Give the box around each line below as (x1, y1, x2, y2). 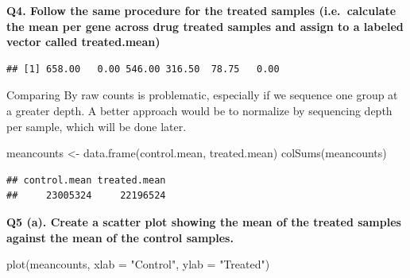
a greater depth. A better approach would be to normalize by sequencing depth (6, 102, 393, 118)
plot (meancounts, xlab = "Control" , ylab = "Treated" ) (6, 256, 270, 272)
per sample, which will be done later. (6, 118, 187, 134)
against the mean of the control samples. (6, 229, 234, 245)
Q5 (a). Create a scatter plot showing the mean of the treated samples (6, 213, 401, 230)
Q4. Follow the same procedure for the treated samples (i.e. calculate (6, 2, 396, 18)
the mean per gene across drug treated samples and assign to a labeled (6, 17, 404, 34)
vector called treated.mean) (6, 33, 161, 50)
